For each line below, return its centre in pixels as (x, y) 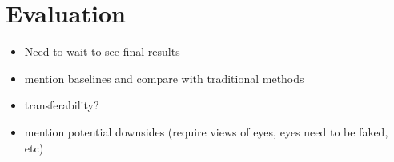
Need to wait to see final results (102, 51)
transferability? (62, 105)
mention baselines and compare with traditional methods (164, 78)
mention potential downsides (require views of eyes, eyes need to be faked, (206, 131)
